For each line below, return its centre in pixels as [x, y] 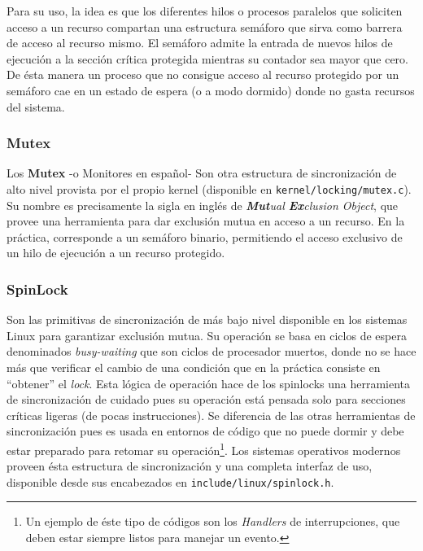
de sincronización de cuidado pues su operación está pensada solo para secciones [206, 399]
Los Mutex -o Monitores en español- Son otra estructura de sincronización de [202, 173]
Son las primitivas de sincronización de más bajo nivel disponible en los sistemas [207, 319]
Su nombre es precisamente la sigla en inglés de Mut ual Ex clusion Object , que [203, 205]
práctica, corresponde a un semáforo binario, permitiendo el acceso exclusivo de [205, 236]
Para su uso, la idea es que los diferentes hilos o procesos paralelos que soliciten [205, 11]
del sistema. [36, 106]
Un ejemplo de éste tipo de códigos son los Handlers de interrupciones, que [213, 521]
